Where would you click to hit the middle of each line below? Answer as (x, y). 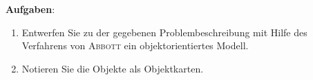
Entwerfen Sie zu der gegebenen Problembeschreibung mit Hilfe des (164, 32)
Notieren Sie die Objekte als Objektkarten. (113, 68)
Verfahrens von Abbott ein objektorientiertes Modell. (135, 45)
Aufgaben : (30, 9)
